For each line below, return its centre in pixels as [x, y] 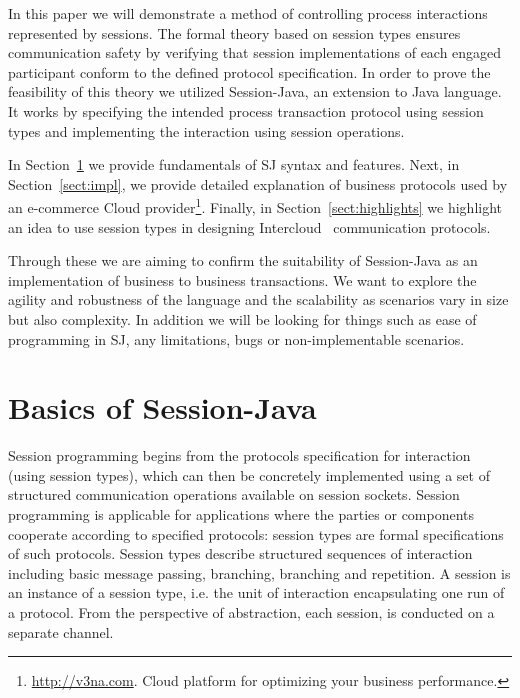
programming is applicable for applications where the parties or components [241, 514]
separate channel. [61, 631]
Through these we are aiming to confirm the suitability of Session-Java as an [243, 260]
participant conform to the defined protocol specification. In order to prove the [249, 71]
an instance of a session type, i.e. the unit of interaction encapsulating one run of [256, 592]
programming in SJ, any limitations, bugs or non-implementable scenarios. [236, 338]
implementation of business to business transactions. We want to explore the [242, 279]
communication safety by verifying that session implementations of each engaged [255, 52]
